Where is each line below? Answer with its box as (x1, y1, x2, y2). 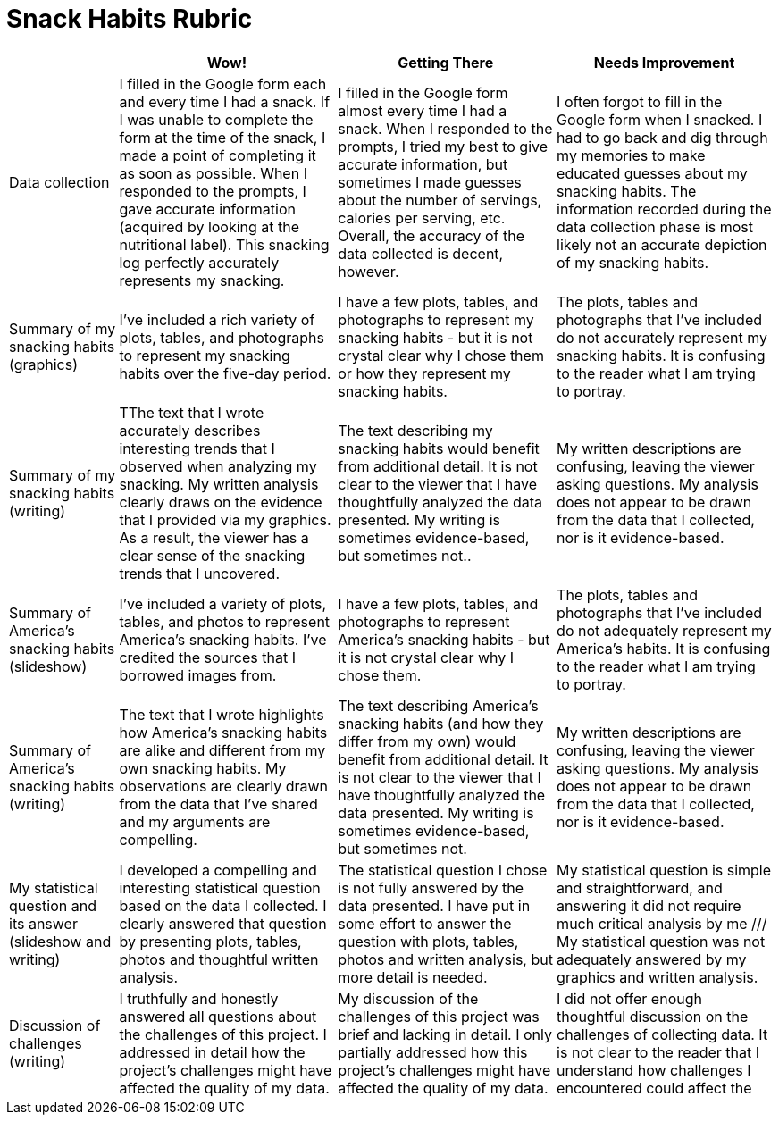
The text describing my (338, 421, 493, 440)
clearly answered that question (119, 914, 327, 933)
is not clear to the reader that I (557, 1042, 759, 1061)
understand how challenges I (557, 1060, 751, 1079)
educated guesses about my (557, 163, 748, 182)
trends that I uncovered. (119, 564, 280, 582)
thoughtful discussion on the (557, 1007, 749, 1026)
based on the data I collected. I (119, 896, 327, 915)
